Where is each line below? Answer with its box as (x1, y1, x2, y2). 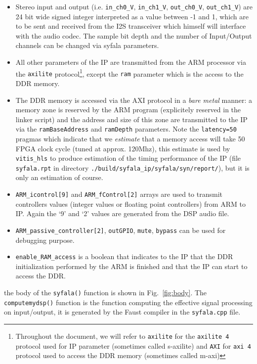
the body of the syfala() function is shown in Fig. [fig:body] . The (4, 287, 207, 297)
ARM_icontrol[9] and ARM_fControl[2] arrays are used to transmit (15, 189, 222, 199)
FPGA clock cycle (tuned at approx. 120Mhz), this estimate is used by (15, 143, 230, 153)
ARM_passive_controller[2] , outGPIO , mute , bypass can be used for (15, 225, 226, 235)
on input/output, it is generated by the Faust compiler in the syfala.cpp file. (4, 307, 241, 317)
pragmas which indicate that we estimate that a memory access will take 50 (15, 133, 245, 143)
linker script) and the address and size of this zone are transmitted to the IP (15, 114, 248, 124)
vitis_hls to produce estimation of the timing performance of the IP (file (15, 153, 241, 163)
